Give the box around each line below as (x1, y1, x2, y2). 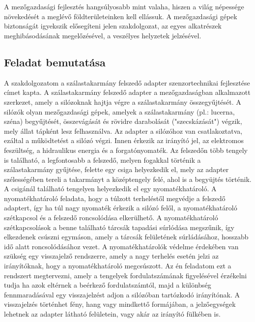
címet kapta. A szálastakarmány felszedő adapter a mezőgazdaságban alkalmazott (4, 87, 251, 97)
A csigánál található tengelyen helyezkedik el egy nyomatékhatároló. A (4, 183, 217, 194)
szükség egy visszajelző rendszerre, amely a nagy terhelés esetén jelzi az (4, 251, 219, 261)
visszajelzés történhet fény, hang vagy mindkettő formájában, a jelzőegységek (4, 299, 236, 309)
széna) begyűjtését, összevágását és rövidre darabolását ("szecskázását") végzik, (4, 116, 242, 126)
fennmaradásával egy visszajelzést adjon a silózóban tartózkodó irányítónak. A (4, 289, 240, 299)
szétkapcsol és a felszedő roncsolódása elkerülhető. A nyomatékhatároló (4, 212, 218, 223)
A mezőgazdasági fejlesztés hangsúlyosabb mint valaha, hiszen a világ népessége (4, 1, 244, 12)
